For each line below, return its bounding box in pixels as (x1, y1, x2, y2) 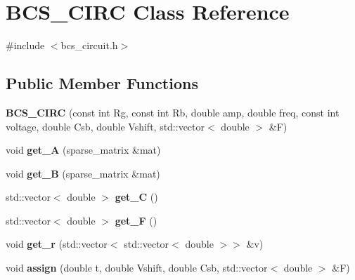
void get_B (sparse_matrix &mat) (6, 166, 160, 180)
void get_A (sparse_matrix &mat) (6, 142, 161, 157)
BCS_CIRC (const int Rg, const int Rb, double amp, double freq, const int (6, 105, 340, 119)
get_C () (115, 189, 158, 204)
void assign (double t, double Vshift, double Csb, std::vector (6, 260, 268, 275)
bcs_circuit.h (60, 38, 118, 53)
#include (6, 38, 45, 53)
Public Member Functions (6, 72, 198, 94)
